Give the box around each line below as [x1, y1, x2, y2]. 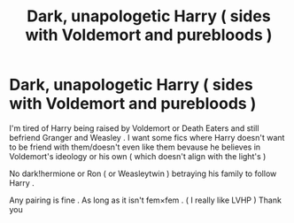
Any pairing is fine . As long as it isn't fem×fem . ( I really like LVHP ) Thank [9, 195, 282, 205]
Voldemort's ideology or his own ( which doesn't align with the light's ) [9, 150, 267, 161]
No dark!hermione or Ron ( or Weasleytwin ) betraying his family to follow [9, 168, 277, 179]
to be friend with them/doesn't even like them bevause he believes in [9, 142, 261, 152]
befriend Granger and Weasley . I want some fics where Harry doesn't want [9, 132, 285, 142]
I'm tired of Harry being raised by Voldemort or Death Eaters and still [9, 122, 259, 134]
